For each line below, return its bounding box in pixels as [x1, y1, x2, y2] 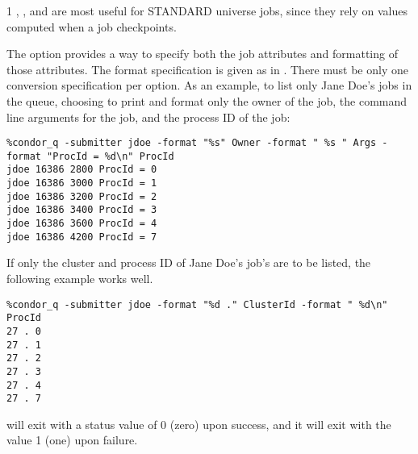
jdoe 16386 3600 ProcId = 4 [6, 218, 157, 230]
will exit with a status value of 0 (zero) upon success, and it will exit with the [6, 415, 391, 432]
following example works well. [6, 270, 153, 286]
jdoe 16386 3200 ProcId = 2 [6, 190, 157, 202]
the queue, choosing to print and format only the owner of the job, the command [6, 92, 408, 109]
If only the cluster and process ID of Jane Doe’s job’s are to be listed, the [6, 254, 371, 271]
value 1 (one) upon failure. [6, 431, 138, 448]
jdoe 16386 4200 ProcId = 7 [6, 231, 157, 243]
